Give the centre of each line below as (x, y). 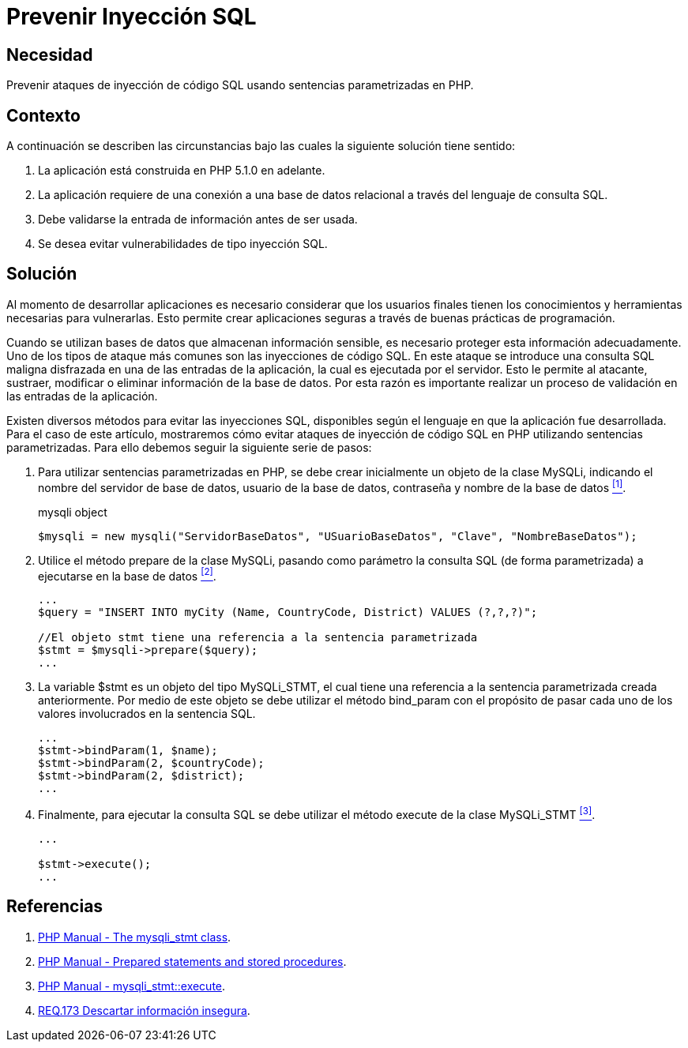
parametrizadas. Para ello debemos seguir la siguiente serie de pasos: (189, 447)
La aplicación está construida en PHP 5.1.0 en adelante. (182, 171)
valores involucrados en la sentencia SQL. (147, 714)
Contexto (43, 115)
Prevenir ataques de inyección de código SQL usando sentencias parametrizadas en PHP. (240, 85)
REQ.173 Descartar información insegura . (144, 1010)
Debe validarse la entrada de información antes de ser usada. (198, 220)
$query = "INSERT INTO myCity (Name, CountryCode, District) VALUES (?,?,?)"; (288, 612)
